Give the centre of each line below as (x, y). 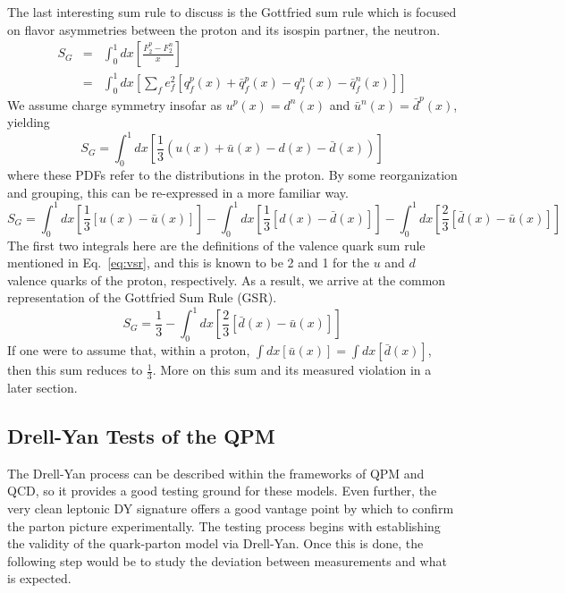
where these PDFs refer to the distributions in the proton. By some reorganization (232, 175)
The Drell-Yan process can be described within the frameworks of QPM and (216, 473)
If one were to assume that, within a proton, (129, 350)
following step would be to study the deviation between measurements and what (227, 560)
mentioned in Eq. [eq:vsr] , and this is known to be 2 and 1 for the (188, 263)
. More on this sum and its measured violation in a (292, 370)
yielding (29, 122)
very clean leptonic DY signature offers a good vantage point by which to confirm (231, 508)
